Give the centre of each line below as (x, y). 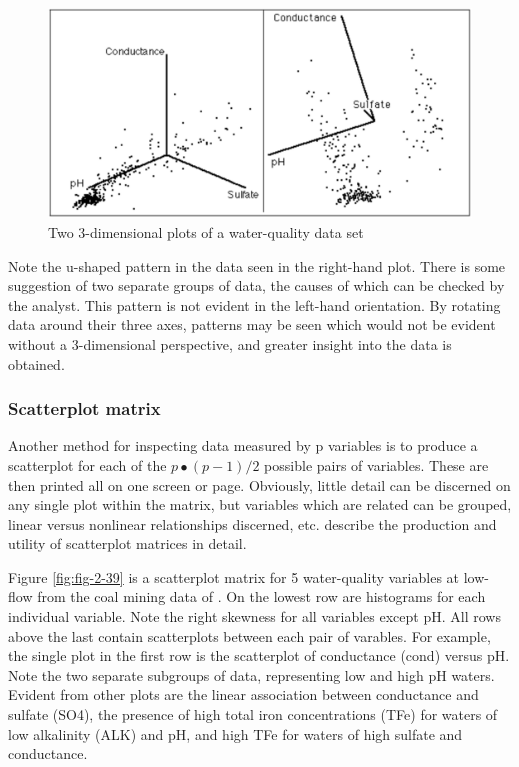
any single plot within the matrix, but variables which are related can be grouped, (260, 504)
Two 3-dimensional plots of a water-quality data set (206, 231)
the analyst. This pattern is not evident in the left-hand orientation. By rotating (254, 304)
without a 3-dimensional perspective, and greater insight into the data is (230, 343)
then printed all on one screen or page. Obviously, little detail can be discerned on (259, 484)
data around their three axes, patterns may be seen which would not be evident (252, 324)
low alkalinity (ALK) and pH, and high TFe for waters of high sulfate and (235, 733)
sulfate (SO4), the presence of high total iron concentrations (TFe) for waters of (253, 714)
